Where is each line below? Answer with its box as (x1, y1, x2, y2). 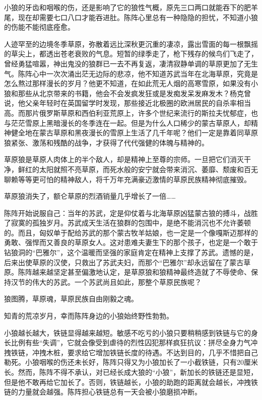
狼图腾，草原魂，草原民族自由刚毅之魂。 (4, 293, 138, 304)
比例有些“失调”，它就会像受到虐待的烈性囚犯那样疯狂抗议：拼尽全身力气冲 (11, 337, 258, 348)
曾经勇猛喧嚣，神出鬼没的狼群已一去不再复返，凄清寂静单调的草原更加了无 (4, 58, 251, 68)
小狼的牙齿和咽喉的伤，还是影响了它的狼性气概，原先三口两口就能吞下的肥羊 (4, 2, 258, 12)
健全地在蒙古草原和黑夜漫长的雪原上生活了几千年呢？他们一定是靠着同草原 (11, 127, 258, 138)
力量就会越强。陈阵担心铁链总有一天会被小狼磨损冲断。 (18, 386, 202, 397)
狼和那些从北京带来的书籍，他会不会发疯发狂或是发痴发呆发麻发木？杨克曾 (4, 88, 251, 98)
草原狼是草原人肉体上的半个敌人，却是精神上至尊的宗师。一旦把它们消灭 (4, 154, 244, 165)
